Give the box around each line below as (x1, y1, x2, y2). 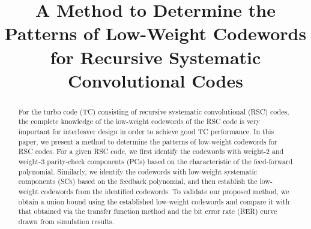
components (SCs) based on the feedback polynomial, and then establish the (18, 176, 258, 186)
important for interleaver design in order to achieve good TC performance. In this (18, 126, 274, 137)
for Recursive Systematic (50, 44, 261, 69)
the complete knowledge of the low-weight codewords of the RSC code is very (18, 116, 261, 126)
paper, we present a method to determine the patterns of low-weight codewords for (18, 136, 277, 146)
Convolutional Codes (68, 68, 243, 92)
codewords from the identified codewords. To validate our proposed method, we (41, 186, 289, 196)
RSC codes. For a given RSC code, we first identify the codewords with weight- (18, 146, 267, 156)
